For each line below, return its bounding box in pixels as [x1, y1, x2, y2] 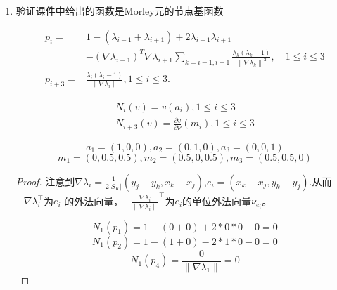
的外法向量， [64, 193, 124, 208]
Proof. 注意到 [15, 173, 75, 188]
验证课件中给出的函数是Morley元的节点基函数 [15, 4, 224, 18]
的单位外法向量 [182, 193, 252, 208]
